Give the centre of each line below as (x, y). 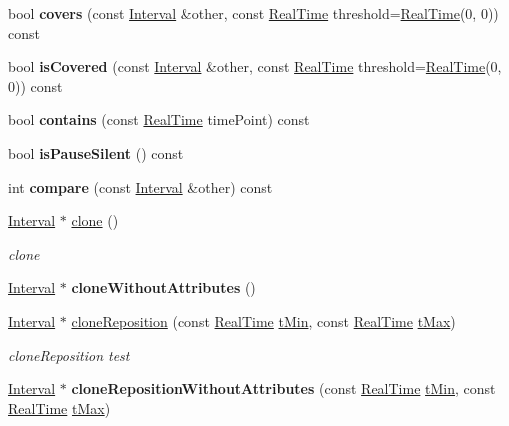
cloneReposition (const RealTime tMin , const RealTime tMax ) (263, 320)
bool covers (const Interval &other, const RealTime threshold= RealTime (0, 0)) (253, 13)
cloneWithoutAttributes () (163, 287)
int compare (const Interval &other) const (140, 186)
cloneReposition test (69, 354)
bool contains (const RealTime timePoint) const (159, 119)
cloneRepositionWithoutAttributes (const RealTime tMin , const (283, 388)
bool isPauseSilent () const (96, 152)
